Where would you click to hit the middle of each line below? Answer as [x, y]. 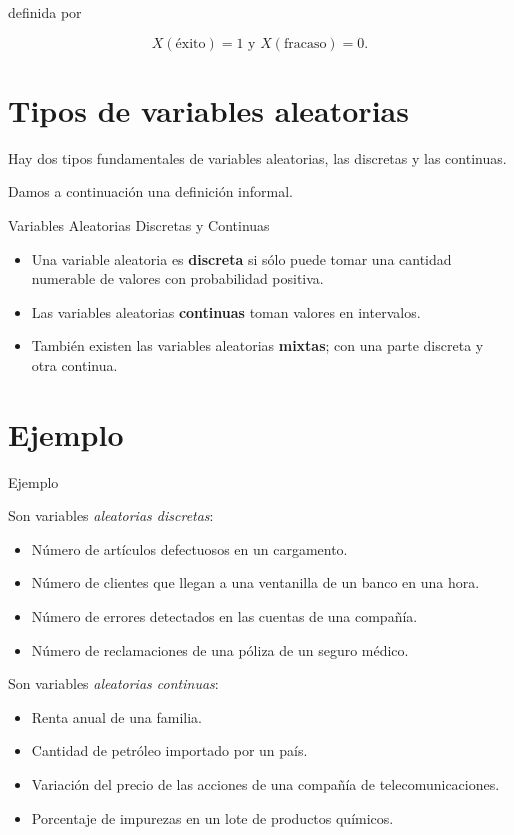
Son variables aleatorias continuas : [113, 683]
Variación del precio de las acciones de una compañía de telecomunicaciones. [265, 783]
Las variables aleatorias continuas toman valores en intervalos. [226, 311]
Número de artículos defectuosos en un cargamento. [189, 548]
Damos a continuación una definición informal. [151, 191]
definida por [45, 12]
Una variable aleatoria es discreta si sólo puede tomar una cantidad [241, 258]
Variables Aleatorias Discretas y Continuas [139, 224]
